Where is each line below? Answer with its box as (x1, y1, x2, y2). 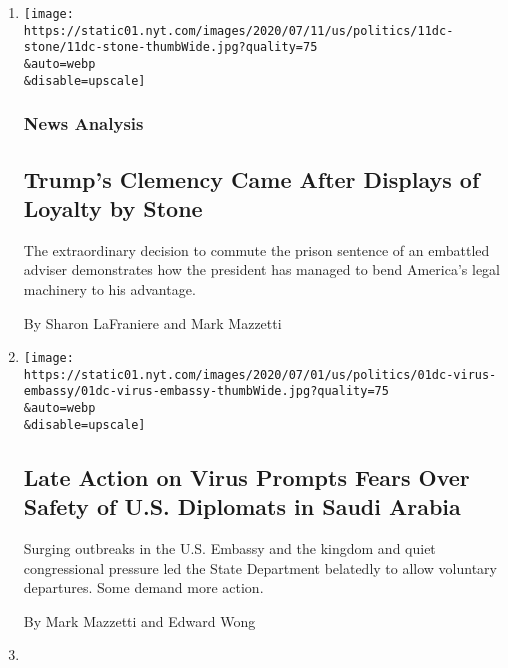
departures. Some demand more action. (23, 577, 264, 598)
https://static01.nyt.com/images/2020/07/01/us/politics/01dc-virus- (23, 367, 497, 382)
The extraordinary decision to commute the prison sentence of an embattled (23, 239, 490, 260)
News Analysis (23, 111, 144, 136)
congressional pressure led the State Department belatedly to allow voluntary (23, 557, 497, 578)
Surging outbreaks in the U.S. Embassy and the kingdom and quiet (23, 537, 436, 558)
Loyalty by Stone (23, 192, 203, 223)
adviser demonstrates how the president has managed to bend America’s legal (23, 259, 500, 280)
